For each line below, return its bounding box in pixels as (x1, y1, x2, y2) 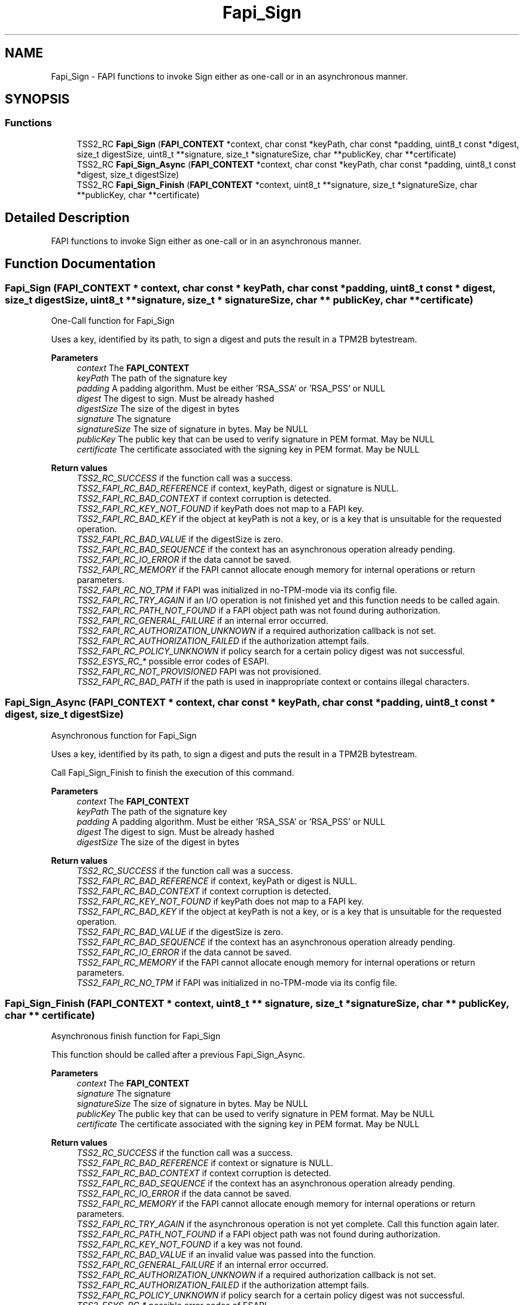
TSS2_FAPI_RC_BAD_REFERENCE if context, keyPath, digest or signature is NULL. (77, 482, 399, 493)
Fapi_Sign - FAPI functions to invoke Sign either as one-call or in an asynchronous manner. (51, 71, 408, 81)
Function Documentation (5, 256, 156, 272)
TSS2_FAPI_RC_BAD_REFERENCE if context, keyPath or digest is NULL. (77, 875, 357, 886)
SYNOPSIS (5, 92, 70, 107)
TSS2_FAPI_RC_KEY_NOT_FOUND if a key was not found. (77, 1239, 303, 1250)
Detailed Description (5, 210, 130, 226)
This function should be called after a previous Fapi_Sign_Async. (51, 1049, 305, 1060)
